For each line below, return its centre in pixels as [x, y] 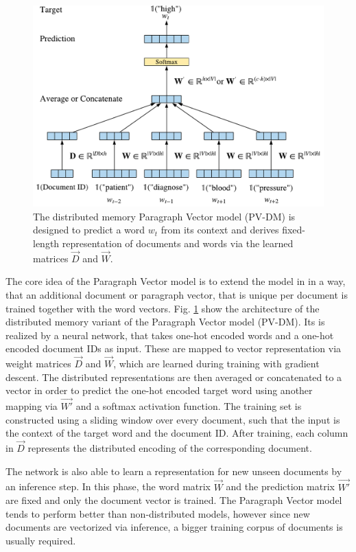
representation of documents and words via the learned [178, 243]
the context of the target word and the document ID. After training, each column [177, 433]
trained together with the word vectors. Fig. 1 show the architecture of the [163, 308]
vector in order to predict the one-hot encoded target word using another [159, 390]
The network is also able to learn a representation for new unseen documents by [174, 471]
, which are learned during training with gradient [216, 364]
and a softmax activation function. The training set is [189, 406]
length [46, 243]
